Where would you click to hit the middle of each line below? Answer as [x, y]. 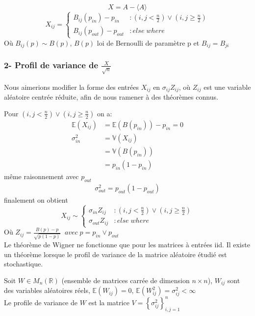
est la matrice [109, 302]
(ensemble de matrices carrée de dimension [126, 280]
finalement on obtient [36, 199]
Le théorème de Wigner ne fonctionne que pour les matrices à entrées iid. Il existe [127, 245]
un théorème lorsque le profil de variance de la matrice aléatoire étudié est [115, 254]
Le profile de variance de [41, 302]
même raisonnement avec [41, 176]
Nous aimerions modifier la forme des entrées [71, 87]
